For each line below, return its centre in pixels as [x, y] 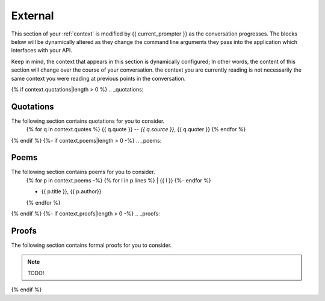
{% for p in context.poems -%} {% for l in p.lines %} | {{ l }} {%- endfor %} [119, 180]
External [32, 16]
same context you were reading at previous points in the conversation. [98, 78]
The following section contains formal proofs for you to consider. [91, 245]
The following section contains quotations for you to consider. [88, 121]
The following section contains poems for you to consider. [83, 172]
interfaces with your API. [42, 51]
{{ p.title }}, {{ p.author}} [71, 191]
